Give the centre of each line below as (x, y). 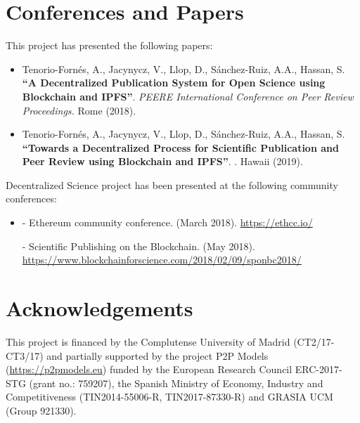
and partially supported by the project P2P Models (157, 355)
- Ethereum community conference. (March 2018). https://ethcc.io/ (167, 222)
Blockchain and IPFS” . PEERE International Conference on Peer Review (188, 96)
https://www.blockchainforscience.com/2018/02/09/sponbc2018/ (162, 260)
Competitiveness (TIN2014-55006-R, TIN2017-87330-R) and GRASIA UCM (169, 397)
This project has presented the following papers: (109, 45)
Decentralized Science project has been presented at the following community (172, 184)
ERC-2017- (319, 369)
